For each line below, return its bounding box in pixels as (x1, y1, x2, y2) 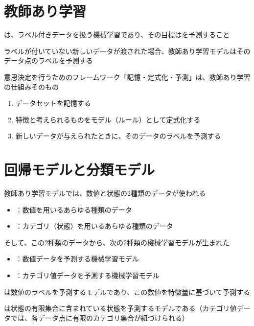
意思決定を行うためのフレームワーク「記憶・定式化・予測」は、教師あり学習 (4, 71, 251, 82)
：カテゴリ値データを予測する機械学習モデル (15, 270, 160, 280)
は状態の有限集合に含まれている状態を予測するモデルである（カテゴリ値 (4, 303, 237, 313)
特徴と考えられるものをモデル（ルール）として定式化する (15, 114, 201, 124)
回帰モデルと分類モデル (4, 160, 155, 180)
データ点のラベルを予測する (4, 55, 93, 66)
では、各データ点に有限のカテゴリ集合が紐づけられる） (10, 312, 189, 323)
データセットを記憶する (15, 98, 91, 108)
